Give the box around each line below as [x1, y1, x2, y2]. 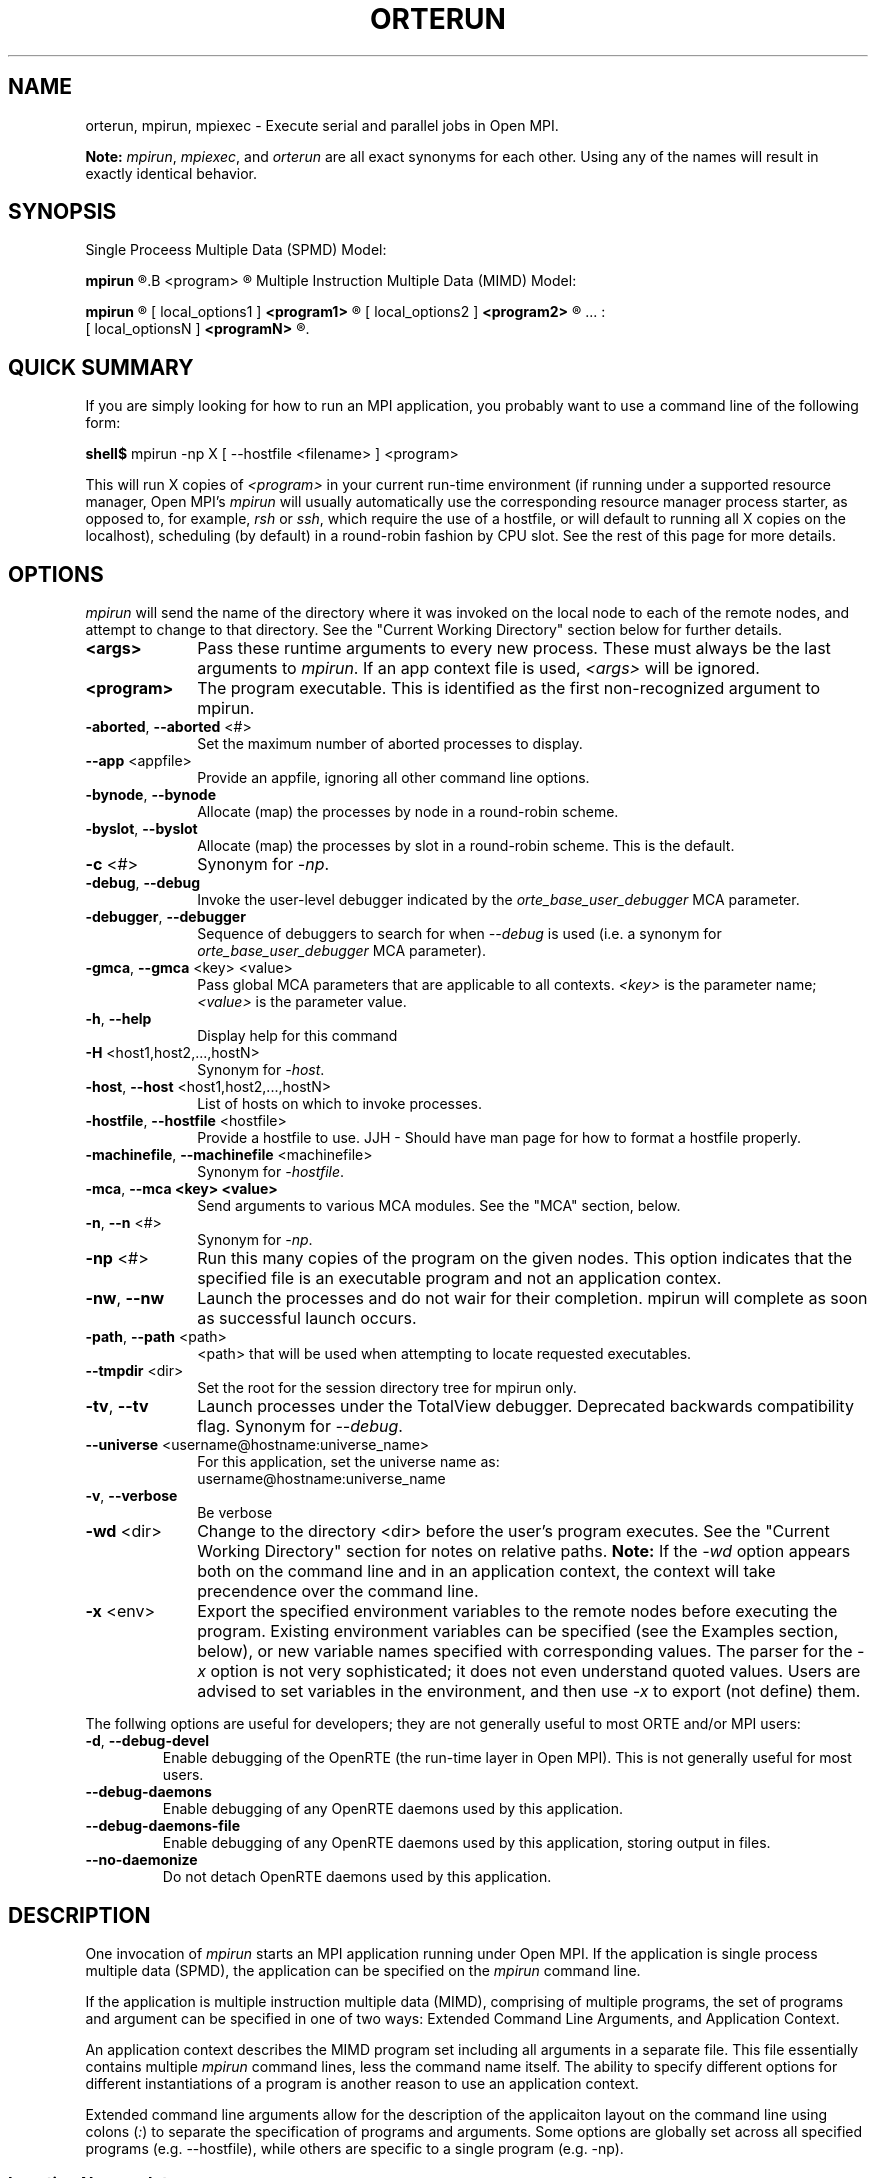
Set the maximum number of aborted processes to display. [197, 735, 583, 753]
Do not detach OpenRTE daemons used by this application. [162, 1868, 552, 1886]
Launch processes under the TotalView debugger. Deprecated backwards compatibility [197, 1396, 854, 1417]
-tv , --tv [85, 1396, 149, 1417]
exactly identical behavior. [85, 164, 258, 182]
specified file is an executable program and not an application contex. [197, 1268, 722, 1289]
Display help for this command [197, 1027, 398, 1045]
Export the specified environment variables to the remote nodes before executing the [197, 1601, 838, 1622]
